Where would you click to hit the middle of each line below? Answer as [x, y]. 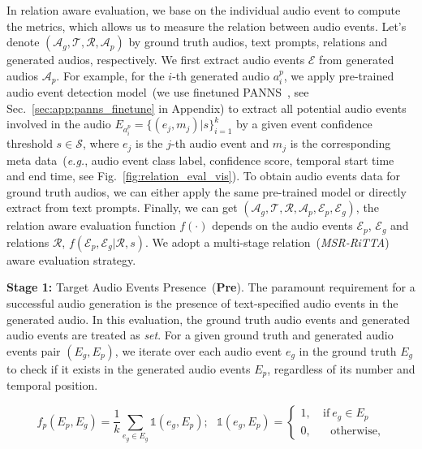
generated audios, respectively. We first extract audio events [156, 60]
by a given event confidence [304, 124]
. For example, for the [110, 75]
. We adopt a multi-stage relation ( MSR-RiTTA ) [267, 242]
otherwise [354, 431]
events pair [34, 350]
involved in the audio [59, 124]
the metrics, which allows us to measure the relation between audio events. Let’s [207, 26]
